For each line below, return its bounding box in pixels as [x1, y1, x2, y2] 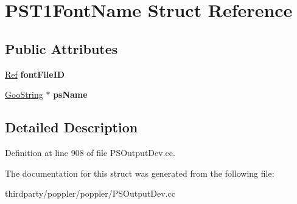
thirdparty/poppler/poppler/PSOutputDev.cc [5, 187, 175, 200]
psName [53, 88, 88, 101]
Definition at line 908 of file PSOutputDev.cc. [5, 146, 175, 158]
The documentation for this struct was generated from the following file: [5, 166, 274, 179]
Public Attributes [5, 39, 118, 58]
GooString [5, 88, 43, 101]
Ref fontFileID [5, 67, 65, 80]
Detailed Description [5, 118, 138, 137]
